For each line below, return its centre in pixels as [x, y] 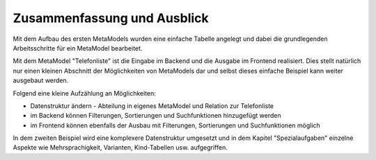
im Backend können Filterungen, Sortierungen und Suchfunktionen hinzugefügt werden [156, 116]
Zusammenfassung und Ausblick [111, 18]
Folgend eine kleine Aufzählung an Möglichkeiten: [84, 93]
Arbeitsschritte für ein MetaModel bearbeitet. [78, 48]
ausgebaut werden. [41, 80]
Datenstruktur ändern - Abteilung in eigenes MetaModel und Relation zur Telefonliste [152, 106]
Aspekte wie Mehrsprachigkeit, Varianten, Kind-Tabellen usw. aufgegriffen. [120, 148]
